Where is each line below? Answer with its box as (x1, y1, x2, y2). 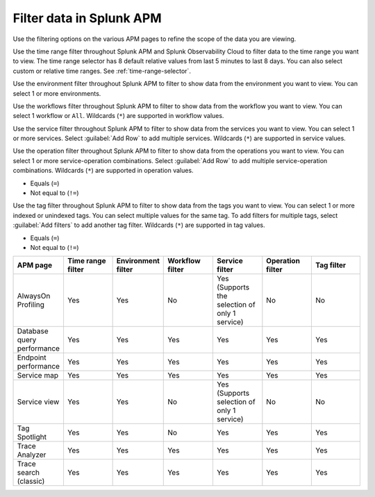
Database (17, 326, 49, 336)
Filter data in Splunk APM (12, 10, 162, 26)
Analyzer (17, 450, 47, 460)
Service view (17, 397, 60, 407)
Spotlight (17, 432, 47, 442)
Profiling (17, 300, 45, 310)
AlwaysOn (17, 292, 51, 301)
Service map (17, 371, 59, 380)
